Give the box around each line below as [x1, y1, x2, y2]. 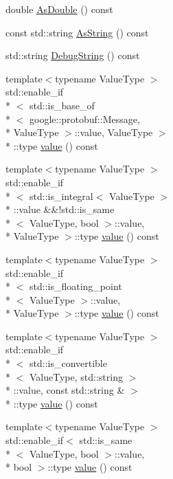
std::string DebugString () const [5, 48, 140, 63]
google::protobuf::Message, [29, 111, 140, 126]
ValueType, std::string [29, 369, 123, 383]
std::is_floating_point [29, 279, 122, 293]
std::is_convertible [29, 356, 107, 370]
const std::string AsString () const [5, 25, 149, 39]
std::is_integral [29, 188, 93, 203]
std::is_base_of [29, 98, 95, 112]
